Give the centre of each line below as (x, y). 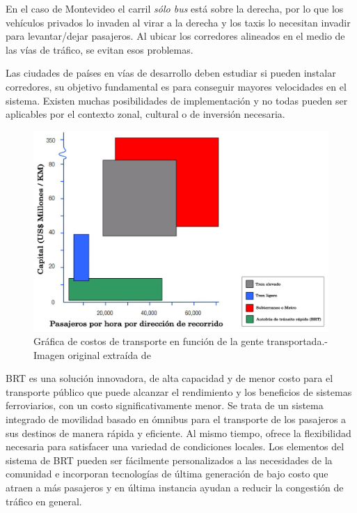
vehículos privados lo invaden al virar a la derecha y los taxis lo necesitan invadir (178, 22)
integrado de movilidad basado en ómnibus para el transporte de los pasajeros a (176, 419)
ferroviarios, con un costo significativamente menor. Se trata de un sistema (165, 405)
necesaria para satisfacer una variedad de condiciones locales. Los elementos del (175, 446)
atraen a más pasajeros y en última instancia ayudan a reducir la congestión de (175, 488)
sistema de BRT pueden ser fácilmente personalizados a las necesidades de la (169, 460)
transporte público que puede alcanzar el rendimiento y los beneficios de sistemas (179, 391)
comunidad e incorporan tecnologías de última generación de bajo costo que (167, 474)
